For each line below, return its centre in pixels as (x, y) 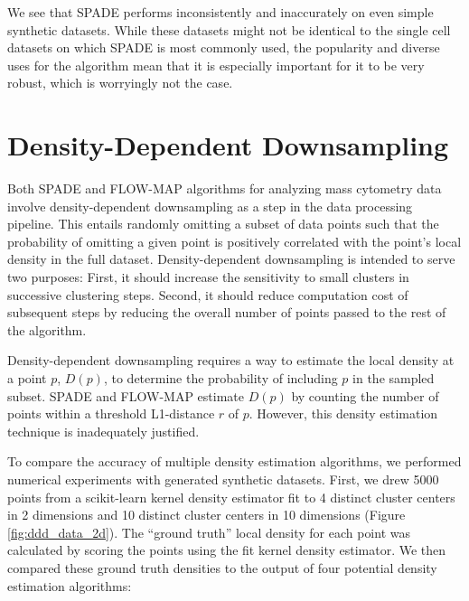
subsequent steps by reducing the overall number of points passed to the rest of (227, 312)
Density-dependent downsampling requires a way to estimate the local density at (231, 360)
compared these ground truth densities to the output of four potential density (222, 567)
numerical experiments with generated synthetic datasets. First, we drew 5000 (223, 479)
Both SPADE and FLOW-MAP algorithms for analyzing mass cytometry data (225, 188)
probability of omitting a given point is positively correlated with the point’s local (234, 241)
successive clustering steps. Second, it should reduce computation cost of (208, 294)
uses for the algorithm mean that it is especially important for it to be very (216, 65)
